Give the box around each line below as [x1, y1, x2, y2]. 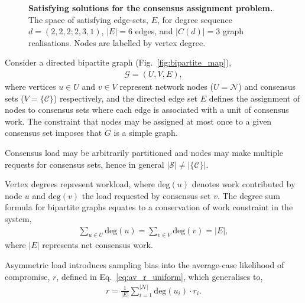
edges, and [135, 25, 173, 37]
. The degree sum [217, 189, 280, 201]
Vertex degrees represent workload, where [5, 178, 155, 190]
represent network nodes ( [119, 80, 213, 92]
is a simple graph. [113, 126, 178, 139]
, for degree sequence [157, 13, 232, 25]
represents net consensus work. [42, 239, 153, 251]
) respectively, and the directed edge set [53, 92, 198, 104]
